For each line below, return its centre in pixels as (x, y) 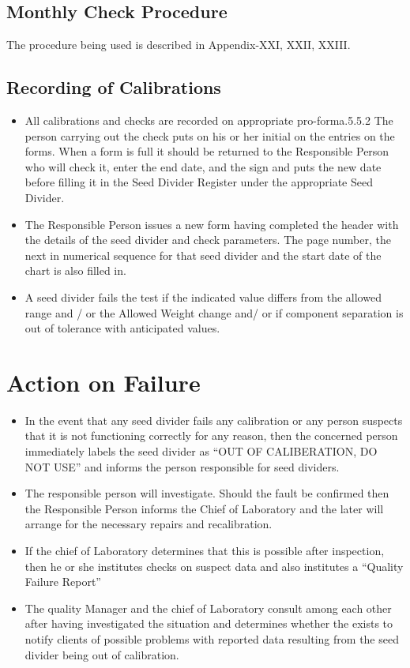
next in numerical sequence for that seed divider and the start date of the (203, 255)
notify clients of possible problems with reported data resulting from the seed (212, 638)
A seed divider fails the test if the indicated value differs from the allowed (203, 296)
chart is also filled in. (75, 270)
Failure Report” (63, 582)
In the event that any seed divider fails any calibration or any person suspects (214, 420)
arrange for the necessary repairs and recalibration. (149, 524)
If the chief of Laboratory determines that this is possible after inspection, (205, 550)
